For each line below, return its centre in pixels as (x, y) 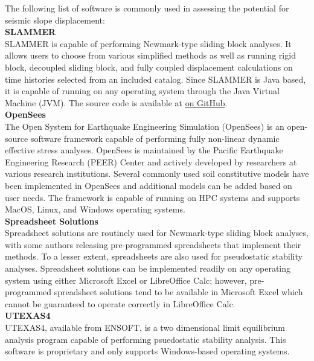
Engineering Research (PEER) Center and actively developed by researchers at (151, 161)
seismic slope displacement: (55, 20)
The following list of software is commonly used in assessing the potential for (147, 8)
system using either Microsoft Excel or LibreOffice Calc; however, (126, 280)
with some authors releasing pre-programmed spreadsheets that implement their (153, 244)
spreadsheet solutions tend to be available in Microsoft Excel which (178, 292)
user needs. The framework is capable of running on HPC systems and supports (152, 197)
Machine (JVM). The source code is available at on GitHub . (116, 102)
